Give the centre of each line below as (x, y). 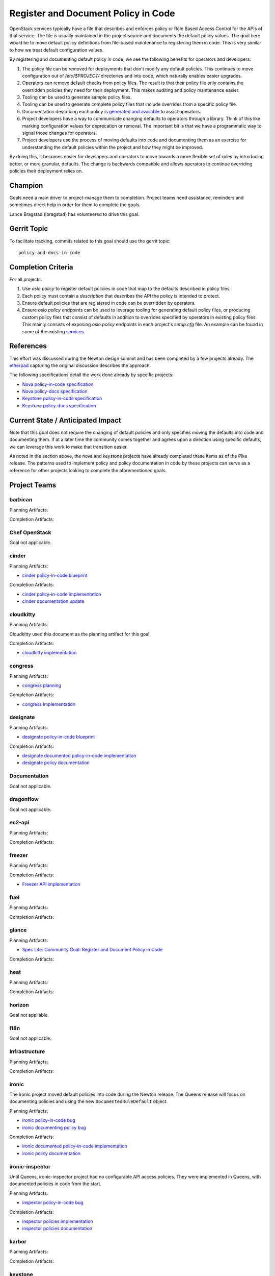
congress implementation (49, 704)
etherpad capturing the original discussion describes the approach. (80, 365)
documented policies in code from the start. (56, 1184)
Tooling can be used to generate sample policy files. (77, 97)
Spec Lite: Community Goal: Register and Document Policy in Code (92, 950)
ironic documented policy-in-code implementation (75, 1146)
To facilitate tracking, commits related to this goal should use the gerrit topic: (90, 241)
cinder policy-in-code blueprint (55, 575)
